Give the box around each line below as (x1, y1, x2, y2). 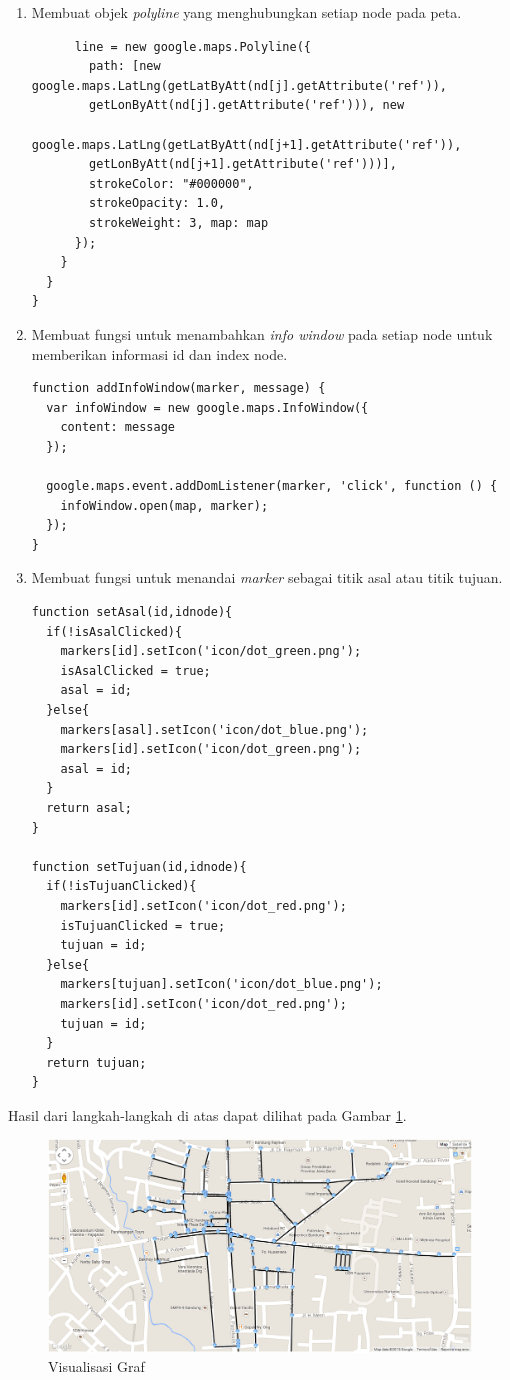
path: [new (89, 59, 161, 74)
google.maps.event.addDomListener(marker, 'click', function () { (46, 479, 498, 494)
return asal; (46, 800, 133, 815)
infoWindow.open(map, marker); (60, 498, 269, 513)
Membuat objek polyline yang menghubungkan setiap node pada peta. (31, 2, 462, 22)
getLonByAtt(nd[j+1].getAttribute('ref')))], (89, 157, 397, 172)
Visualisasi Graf (48, 1356, 145, 1377)
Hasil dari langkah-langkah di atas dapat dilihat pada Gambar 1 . (8, 1104, 407, 1125)
